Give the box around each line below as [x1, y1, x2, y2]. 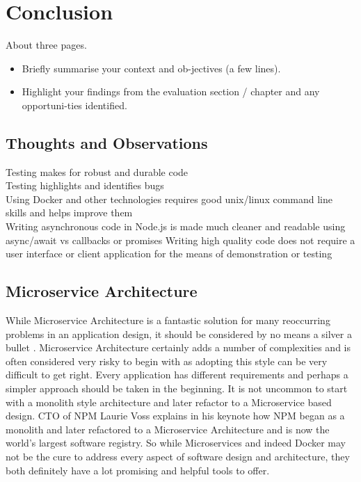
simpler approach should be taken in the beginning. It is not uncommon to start [6, 381, 348, 396]
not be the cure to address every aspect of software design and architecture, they [6, 449, 350, 463]
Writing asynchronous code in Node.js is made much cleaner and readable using [6, 219, 346, 234]
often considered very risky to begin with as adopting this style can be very [6, 353, 328, 368]
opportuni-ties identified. [22, 97, 127, 112]
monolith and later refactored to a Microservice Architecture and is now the [6, 421, 330, 436]
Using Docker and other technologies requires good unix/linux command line [6, 191, 332, 206]
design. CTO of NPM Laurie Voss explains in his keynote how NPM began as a [6, 408, 345, 423]
